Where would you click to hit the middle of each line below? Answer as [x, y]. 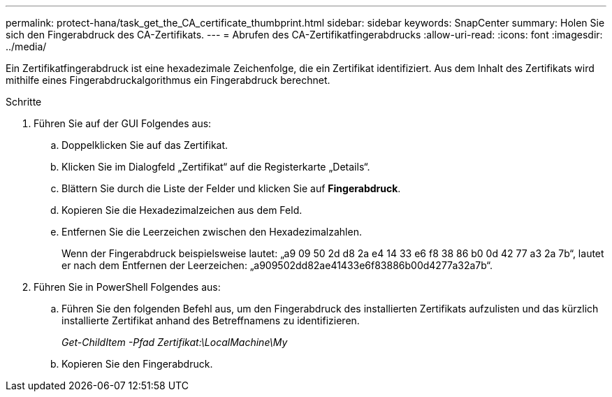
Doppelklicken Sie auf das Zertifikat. [145, 145]
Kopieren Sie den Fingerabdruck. [137, 364]
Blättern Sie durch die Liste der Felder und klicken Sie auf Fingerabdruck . [231, 188]
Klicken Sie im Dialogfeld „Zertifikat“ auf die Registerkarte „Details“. [216, 167]
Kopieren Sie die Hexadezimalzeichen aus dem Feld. [182, 210]
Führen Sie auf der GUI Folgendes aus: [123, 123]
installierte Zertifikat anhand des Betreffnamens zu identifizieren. [211, 320]
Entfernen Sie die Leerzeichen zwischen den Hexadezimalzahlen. [212, 232]
